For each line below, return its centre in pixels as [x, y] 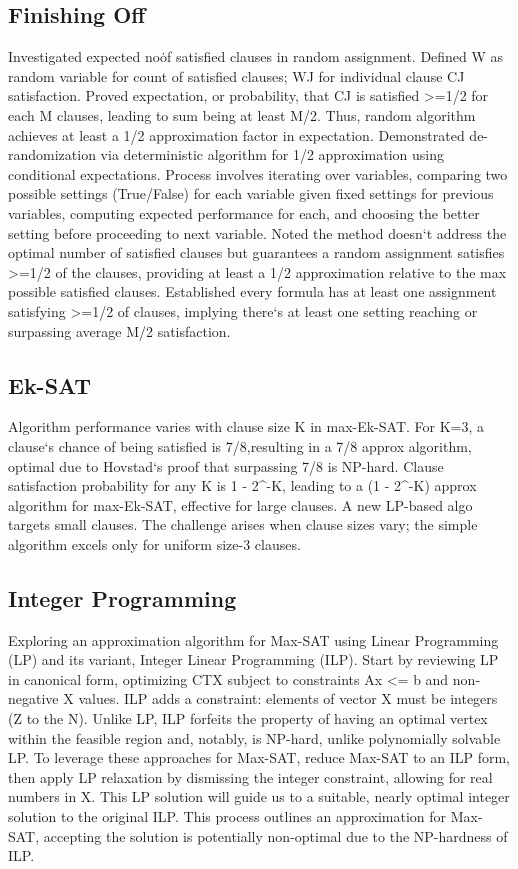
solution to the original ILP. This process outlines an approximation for [227, 816]
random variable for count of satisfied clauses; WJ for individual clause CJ [236, 75]
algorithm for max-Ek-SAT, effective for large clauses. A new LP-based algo [240, 504]
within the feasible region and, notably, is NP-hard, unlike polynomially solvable [254, 737]
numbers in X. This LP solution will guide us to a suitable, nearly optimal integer [259, 796]
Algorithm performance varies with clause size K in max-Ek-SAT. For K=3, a [246, 426]
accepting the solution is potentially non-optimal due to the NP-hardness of [275, 835]
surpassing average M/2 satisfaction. [119, 330]
